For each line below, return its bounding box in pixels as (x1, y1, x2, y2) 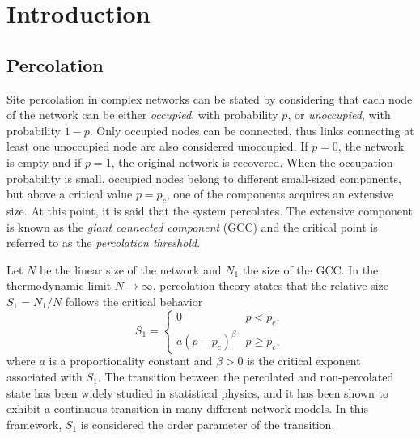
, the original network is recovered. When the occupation (111, 153, 393, 170)
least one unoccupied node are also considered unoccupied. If (6, 138, 308, 155)
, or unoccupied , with (287, 106, 391, 123)
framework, (6, 415, 62, 432)
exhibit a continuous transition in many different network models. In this (6, 400, 368, 417)
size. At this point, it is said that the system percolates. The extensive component (6, 202, 413, 219)
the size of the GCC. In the (242, 261, 379, 278)
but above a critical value (6, 185, 133, 202)
